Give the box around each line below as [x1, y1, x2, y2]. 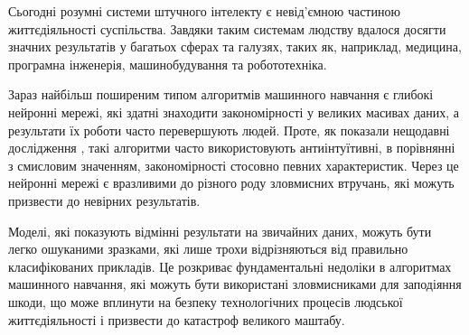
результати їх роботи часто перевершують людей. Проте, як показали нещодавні [8, 120, 450, 139]
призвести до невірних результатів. [8, 191, 201, 209]
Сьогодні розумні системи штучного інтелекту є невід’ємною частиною [8, 2, 400, 20]
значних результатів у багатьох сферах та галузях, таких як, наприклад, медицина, [8, 37, 462, 56]
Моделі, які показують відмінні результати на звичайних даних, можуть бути [8, 221, 432, 240]
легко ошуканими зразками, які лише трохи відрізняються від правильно [8, 239, 408, 258]
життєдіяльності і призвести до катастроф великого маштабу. [8, 310, 345, 329]
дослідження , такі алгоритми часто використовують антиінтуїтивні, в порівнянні [8, 138, 455, 157]
